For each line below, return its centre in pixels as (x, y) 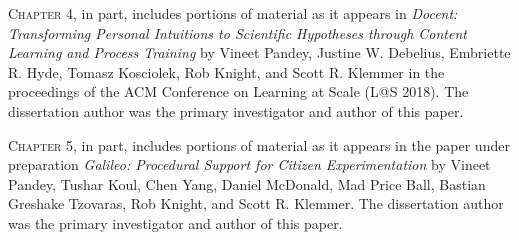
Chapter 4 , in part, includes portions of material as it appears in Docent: (233, 13)
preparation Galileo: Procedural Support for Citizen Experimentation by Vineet (249, 164)
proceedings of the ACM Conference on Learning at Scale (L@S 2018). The (238, 91)
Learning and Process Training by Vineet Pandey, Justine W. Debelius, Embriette (259, 52)
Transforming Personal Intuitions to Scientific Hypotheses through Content (237, 32)
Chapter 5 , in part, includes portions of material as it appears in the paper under (259, 144)
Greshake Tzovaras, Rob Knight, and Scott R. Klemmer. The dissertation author (256, 203)
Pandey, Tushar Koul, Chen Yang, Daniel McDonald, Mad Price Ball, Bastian (247, 183)
